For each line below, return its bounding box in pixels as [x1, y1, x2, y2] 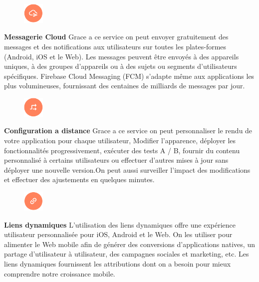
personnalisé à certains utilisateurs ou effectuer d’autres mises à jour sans [4, 155, 229, 165]
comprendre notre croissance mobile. [4, 268, 115, 279]
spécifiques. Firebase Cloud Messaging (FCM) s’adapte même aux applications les [4, 70, 255, 81]
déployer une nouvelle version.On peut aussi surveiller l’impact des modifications [4, 164, 251, 175]
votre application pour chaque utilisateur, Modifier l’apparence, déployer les [4, 135, 236, 145]
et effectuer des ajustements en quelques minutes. [4, 174, 155, 185]
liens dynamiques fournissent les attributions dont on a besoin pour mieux [4, 258, 231, 269]
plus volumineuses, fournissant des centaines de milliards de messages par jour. [4, 80, 245, 91]
